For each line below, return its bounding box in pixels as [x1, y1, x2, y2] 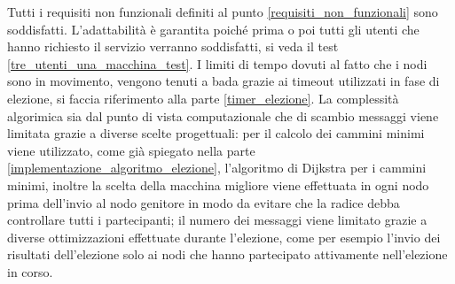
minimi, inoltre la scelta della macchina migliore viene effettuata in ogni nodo [7, 175, 429, 194]
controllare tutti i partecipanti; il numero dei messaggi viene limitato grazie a [7, 211, 428, 229]
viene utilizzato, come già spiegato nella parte [7, 141, 255, 159]
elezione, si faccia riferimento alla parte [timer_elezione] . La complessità [7, 88, 399, 107]
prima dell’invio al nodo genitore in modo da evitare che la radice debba [7, 193, 400, 211]
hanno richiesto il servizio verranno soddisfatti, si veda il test [7, 37, 339, 56]
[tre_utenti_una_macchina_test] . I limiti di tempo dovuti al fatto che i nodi [7, 54, 428, 73]
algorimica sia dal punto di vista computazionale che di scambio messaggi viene [7, 106, 439, 125]
